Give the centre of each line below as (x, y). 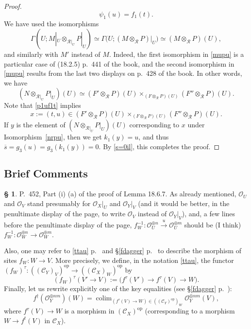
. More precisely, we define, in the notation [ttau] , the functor (142, 260)
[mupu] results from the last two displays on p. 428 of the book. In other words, (123, 73)
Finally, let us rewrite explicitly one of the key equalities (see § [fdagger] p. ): (118, 288)
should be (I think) (213, 225)
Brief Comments (46, 173)
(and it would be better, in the (184, 203)
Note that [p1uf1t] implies (42, 105)
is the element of (41, 125)
